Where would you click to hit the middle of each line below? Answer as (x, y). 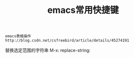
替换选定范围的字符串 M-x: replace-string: (48, 51)
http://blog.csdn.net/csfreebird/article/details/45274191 (67, 41)
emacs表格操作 (18, 36)
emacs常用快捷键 (83, 10)
